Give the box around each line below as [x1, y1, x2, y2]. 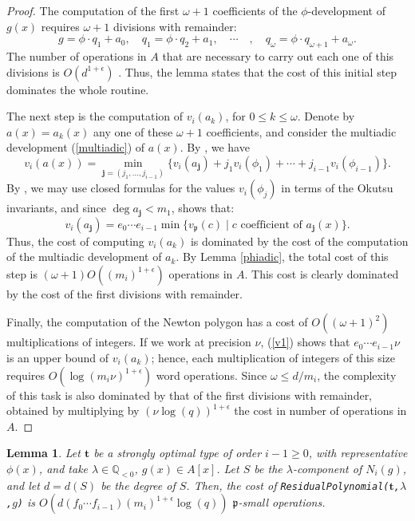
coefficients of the [212, 2, 298, 18]
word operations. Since [156, 366, 267, 383]
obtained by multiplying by [6, 402, 140, 419]
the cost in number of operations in [234, 402, 407, 419]
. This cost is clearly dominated [244, 265, 399, 282]
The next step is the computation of [6, 108, 184, 124]
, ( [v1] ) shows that [260, 334, 350, 350]
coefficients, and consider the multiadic [206, 123, 397, 140]
